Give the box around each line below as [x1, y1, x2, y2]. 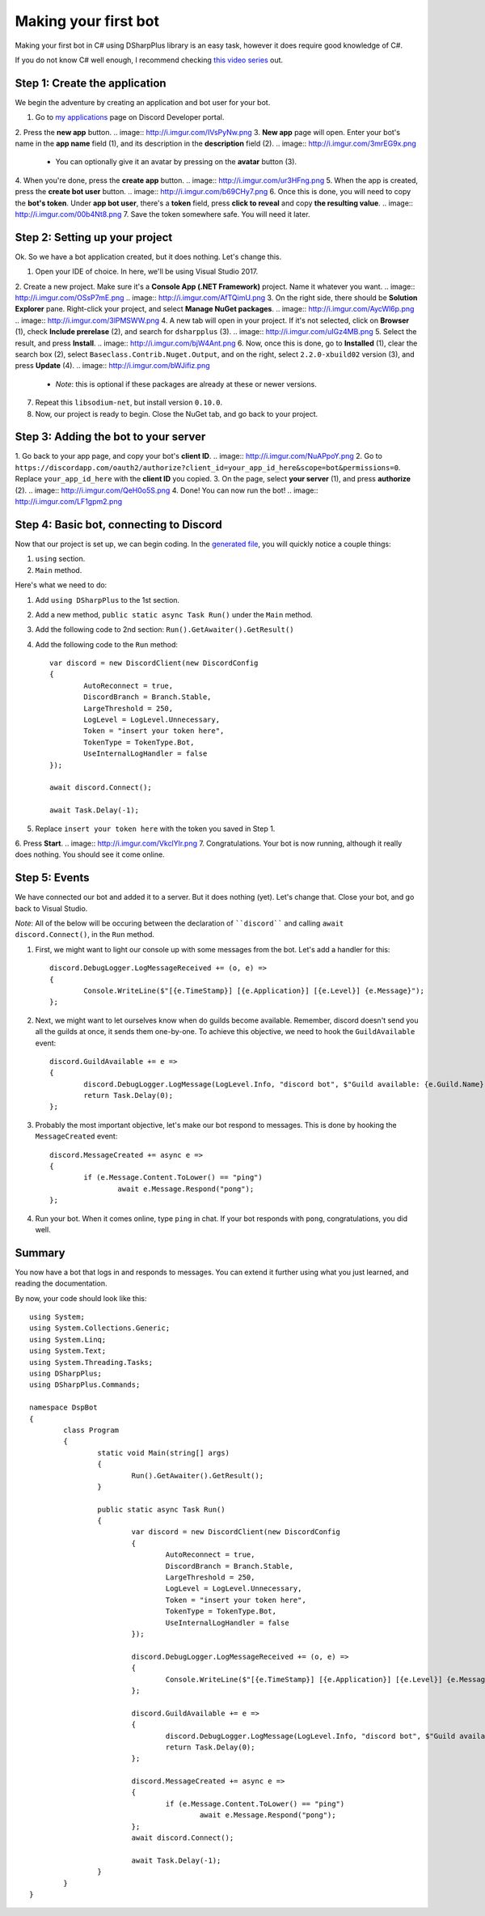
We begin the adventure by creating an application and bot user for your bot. [15, 97, 271, 107]
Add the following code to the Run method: [35, 639, 178, 649]
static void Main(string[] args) [97, 1448, 230, 1457]
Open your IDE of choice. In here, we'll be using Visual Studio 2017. [35, 267, 259, 277]
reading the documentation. [15, 1278, 108, 1288]
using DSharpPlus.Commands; [29, 1380, 141, 1389]
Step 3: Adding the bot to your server [15, 430, 206, 444]
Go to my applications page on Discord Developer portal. [35, 112, 225, 122]
